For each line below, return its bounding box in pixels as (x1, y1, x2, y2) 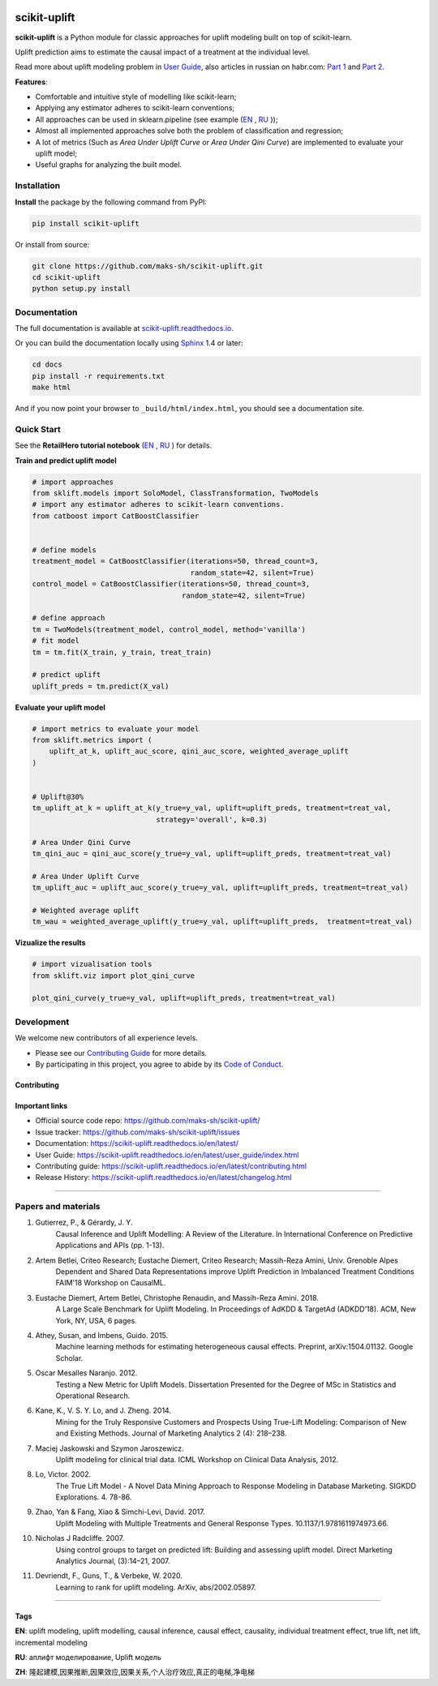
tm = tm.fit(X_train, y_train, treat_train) (32, 647, 213, 657)
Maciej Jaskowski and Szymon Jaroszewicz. (35, 1444, 184, 1453)
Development (15, 1016, 70, 1027)
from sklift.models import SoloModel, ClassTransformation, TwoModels (32, 489, 320, 498)
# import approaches (32, 477, 114, 487)
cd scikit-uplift (32, 272, 101, 281)
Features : (15, 77, 48, 87)
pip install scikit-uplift (32, 219, 140, 228)
